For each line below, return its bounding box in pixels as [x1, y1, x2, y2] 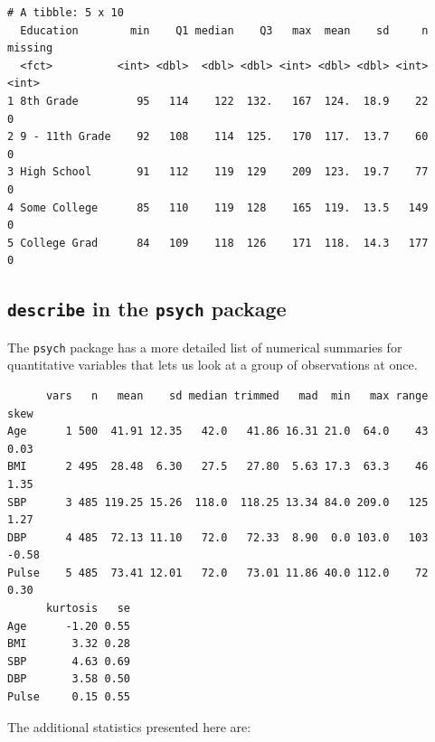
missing [7, 42, 53, 55]
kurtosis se [45, 602, 131, 615]
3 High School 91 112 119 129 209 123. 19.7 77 [7, 165, 429, 179]
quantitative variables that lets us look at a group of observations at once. [7, 355, 418, 374]
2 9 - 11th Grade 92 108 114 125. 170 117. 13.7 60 [7, 130, 429, 144]
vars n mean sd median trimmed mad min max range [45, 389, 429, 402]
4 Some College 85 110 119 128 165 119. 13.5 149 [7, 201, 429, 214]
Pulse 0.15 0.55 [7, 690, 131, 704]
